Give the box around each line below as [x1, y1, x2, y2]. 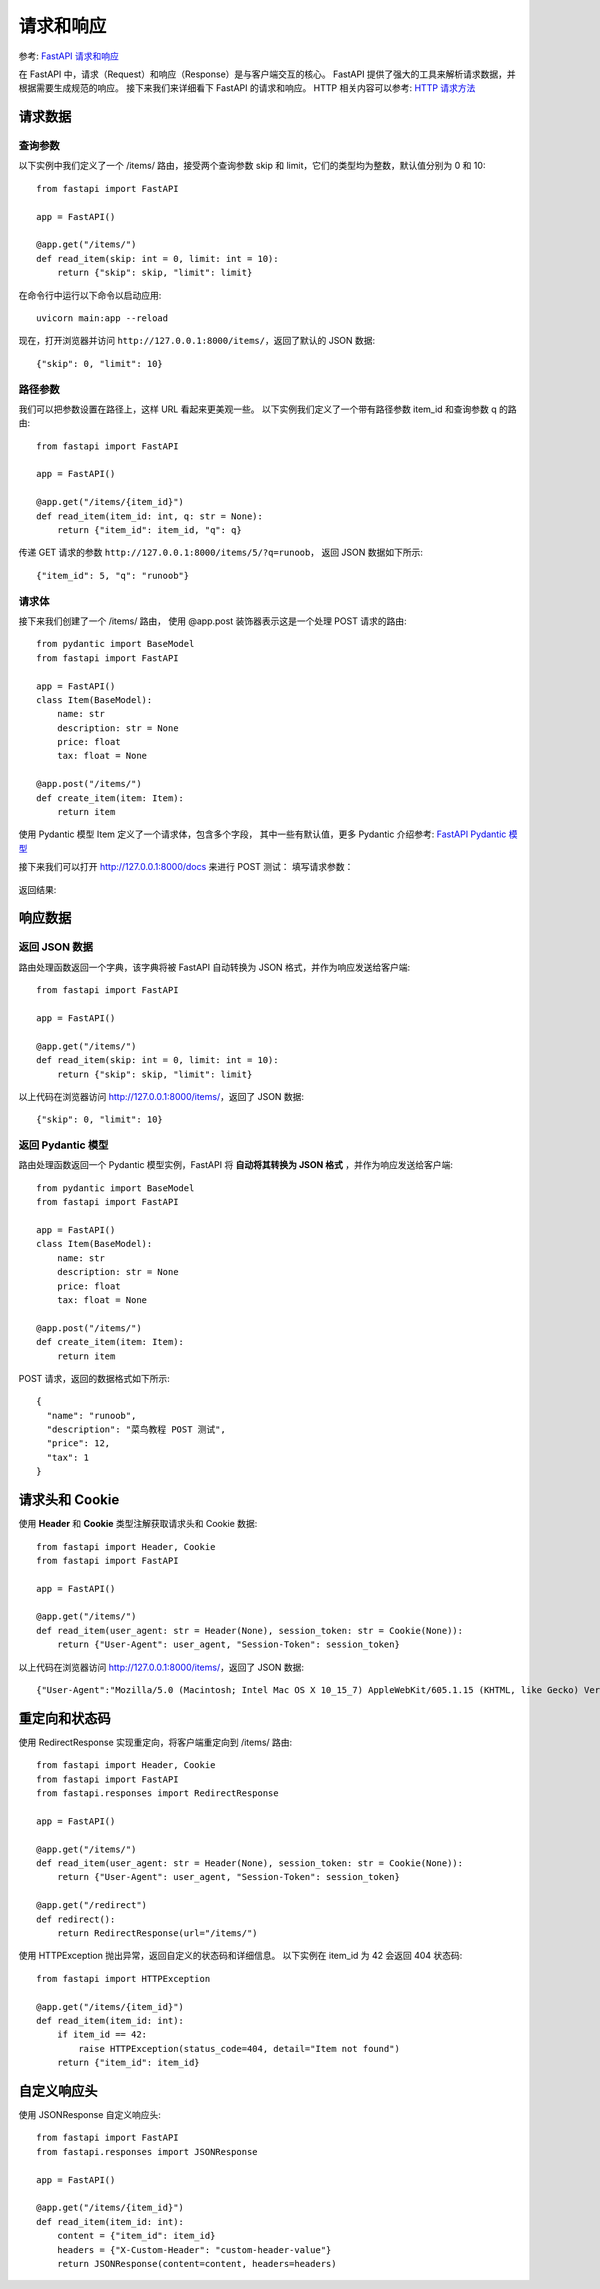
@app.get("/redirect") [36, 1900, 148, 1911]
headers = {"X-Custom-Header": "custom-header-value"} [56, 2244, 332, 2255]
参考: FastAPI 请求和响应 [18, 50, 120, 62]
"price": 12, [46, 1438, 111, 1449]
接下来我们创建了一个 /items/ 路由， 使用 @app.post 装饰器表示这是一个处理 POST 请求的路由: [18, 615, 407, 627]
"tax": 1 [46, 1451, 90, 1463]
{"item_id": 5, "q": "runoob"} [36, 570, 190, 581]
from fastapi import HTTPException [36, 1973, 211, 1984]
